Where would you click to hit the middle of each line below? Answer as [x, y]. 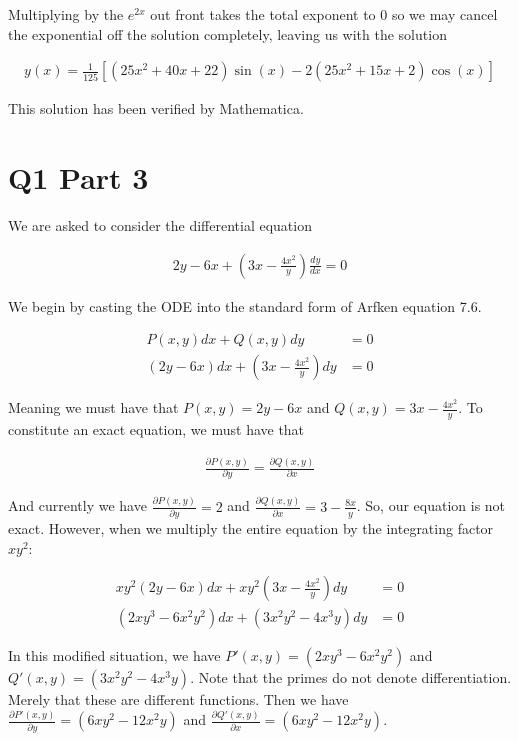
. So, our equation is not [431, 505]
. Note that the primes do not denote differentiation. [351, 677]
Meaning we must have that [93, 407]
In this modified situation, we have [114, 655]
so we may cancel [444, 14]
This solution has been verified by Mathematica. [156, 108]
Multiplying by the [66, 14]
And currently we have [77, 505]
